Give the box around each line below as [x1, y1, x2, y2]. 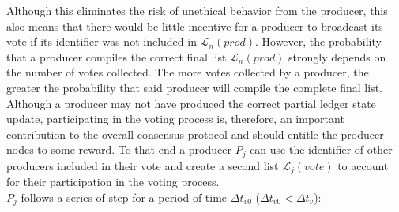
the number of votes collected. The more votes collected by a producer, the [6, 64, 369, 80]
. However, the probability [254, 33, 382, 50]
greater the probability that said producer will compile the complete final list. [6, 79, 382, 95]
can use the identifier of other [250, 141, 393, 158]
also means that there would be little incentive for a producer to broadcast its [6, 17, 383, 34]
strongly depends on [288, 48, 386, 65]
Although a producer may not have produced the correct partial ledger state [6, 95, 376, 111]
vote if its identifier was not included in [6, 33, 197, 50]
